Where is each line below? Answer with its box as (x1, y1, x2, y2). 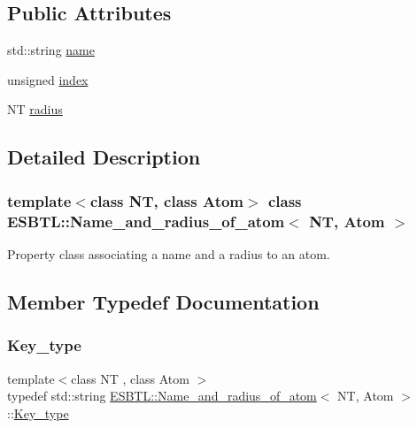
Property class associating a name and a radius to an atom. (7, 244, 330, 263)
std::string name (7, 41, 95, 59)
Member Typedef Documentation (7, 287, 320, 315)
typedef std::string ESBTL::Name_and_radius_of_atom (7, 386, 317, 405)
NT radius (7, 100, 63, 118)
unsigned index (7, 70, 89, 88)
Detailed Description (7, 143, 201, 171)
